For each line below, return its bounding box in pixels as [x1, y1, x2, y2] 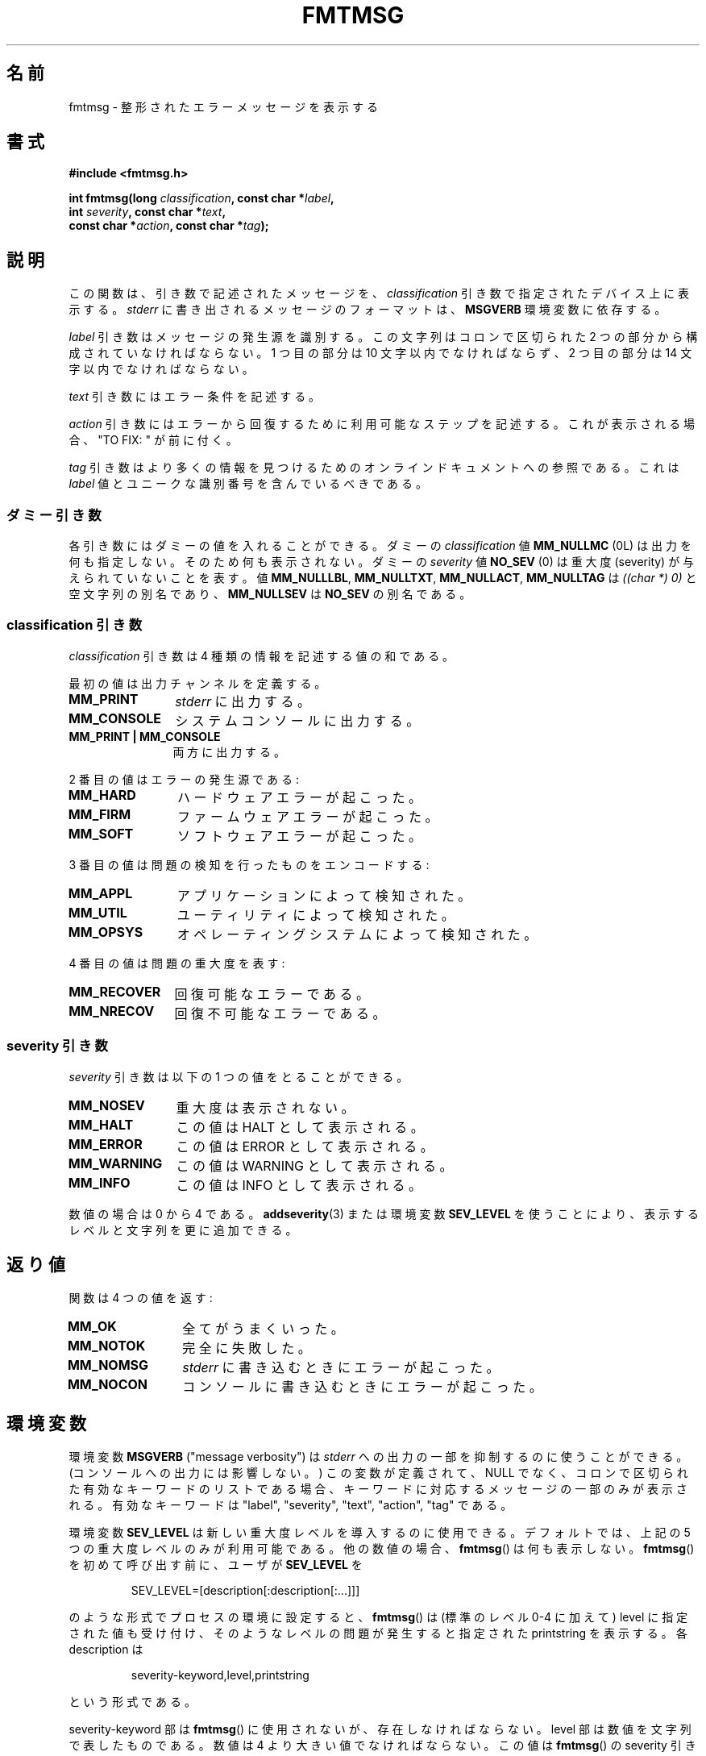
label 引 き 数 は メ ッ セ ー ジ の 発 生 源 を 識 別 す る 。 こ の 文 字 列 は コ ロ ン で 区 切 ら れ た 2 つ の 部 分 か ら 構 [69, 330, 698, 344]
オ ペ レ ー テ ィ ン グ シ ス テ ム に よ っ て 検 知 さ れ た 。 [176, 926, 538, 942]
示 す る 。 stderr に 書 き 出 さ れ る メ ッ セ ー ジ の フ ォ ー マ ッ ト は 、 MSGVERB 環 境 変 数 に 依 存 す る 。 [69, 302, 667, 317]
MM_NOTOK [67, 1338, 146, 1354]
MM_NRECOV [69, 1002, 155, 1019]
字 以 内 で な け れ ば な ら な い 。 [69, 362, 254, 377]
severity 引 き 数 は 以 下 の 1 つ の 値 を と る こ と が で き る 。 [69, 1069, 409, 1084]
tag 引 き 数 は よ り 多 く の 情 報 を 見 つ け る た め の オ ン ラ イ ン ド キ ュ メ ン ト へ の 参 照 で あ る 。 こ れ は [69, 460, 679, 475]
